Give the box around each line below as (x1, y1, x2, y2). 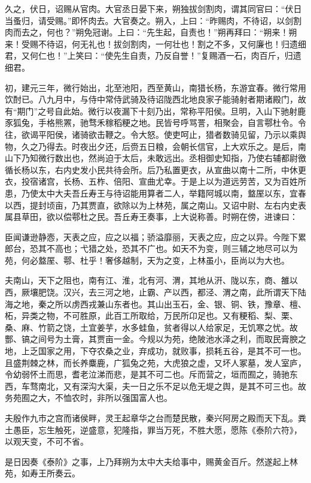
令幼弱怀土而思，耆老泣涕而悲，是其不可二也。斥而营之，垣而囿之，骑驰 (5, 368, 289, 381)
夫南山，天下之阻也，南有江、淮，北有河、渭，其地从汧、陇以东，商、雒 (5, 274, 289, 286)
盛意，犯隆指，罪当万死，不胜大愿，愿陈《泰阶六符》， (88, 423, 302, 436)
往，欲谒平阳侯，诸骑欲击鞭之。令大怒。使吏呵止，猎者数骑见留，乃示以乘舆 (5, 128, 306, 140)
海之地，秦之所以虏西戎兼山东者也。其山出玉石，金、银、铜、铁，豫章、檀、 (5, 297, 306, 310)
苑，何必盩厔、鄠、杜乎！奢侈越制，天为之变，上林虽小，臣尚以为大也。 (5, 253, 289, 266)
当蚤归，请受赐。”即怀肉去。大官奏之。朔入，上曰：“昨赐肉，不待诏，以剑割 (5, 14, 302, 26)
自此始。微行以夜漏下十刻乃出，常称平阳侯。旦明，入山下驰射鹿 (54, 104, 306, 117)
